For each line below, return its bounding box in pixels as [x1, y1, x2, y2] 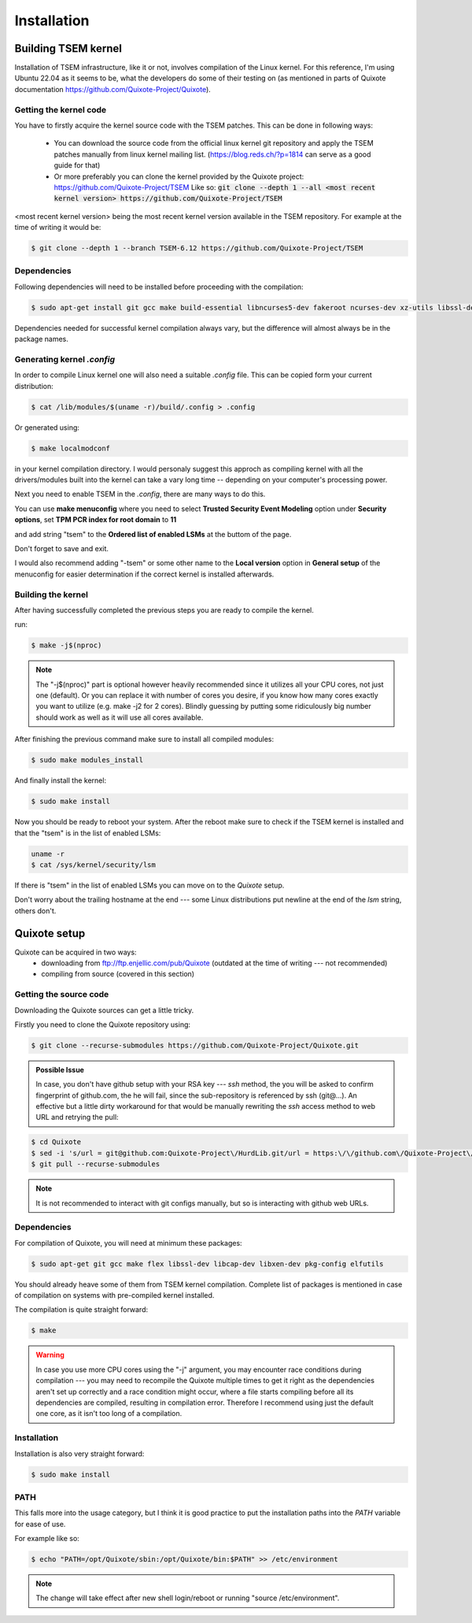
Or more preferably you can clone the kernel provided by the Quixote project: [53, 172, 304, 181]
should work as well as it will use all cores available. [35, 713, 204, 722]
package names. [14, 335, 68, 344]
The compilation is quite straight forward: [14, 1305, 149, 1314]
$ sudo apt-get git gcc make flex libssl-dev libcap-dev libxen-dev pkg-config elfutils [31, 1259, 385, 1268]
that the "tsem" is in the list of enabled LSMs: [14, 828, 161, 838]
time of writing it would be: [14, 223, 101, 232]
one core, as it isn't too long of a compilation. [35, 1409, 183, 1418]
